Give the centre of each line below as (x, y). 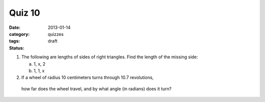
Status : (17, 48)
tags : (14, 41)
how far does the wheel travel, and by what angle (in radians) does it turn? (96, 89)
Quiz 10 (25, 13)
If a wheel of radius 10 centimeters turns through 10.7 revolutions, (88, 77)
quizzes (56, 34)
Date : (15, 27)
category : (19, 34)
